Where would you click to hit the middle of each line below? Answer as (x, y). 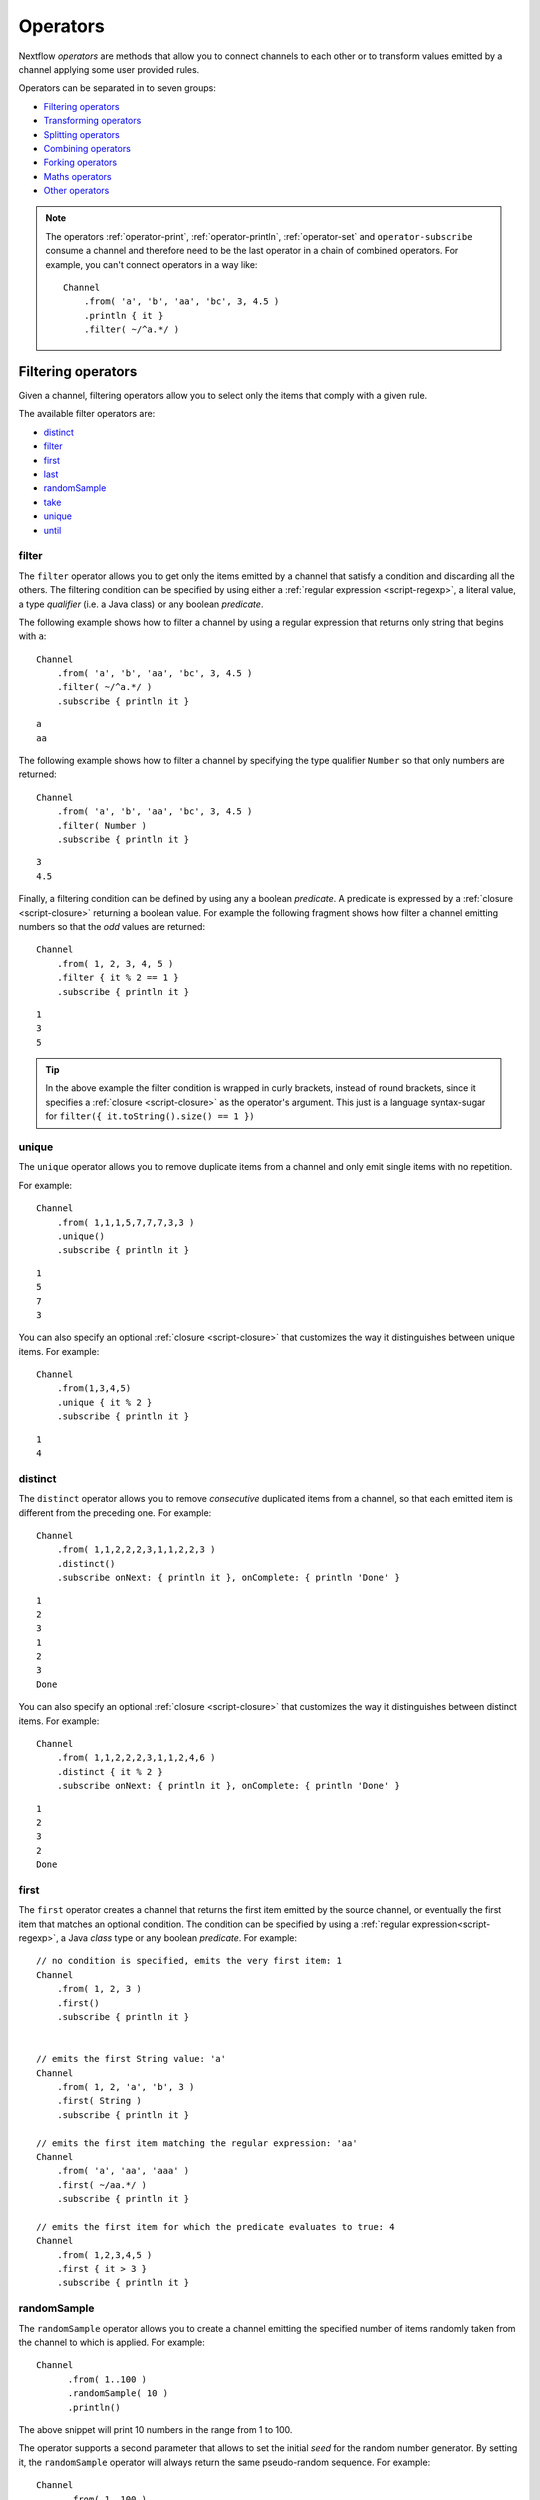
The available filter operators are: (87, 414)
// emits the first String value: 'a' (131, 2059)
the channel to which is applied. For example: (111, 2342)
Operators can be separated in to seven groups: (117, 88)
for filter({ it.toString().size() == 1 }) (150, 1116)
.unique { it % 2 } (104, 1402)
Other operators (76, 191)
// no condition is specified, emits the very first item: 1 (189, 1961)
